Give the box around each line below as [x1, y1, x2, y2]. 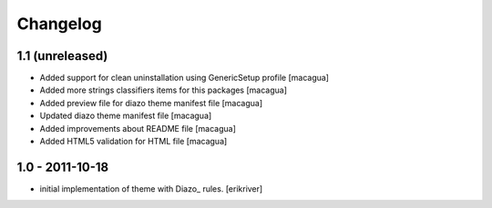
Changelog [16, 14, 102, 34]
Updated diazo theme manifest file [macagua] [39, 110, 212, 122]
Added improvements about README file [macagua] [39, 123, 237, 134]
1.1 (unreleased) [16, 48, 108, 64]
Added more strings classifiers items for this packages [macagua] [39, 84, 287, 95]
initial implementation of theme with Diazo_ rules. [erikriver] [39, 183, 263, 194]
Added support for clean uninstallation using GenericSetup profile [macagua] [39, 73, 330, 84]
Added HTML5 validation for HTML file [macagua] [39, 136, 228, 147]
